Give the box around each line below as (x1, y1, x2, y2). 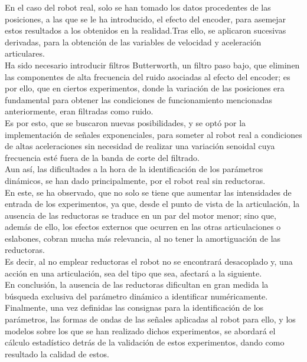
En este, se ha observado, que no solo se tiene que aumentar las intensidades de (5, 186, 292, 198)
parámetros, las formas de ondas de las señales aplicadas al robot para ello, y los (5, 313, 296, 325)
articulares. (5, 47, 45, 60)
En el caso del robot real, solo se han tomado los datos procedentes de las (5, 1, 271, 13)
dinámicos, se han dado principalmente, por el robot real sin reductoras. (5, 174, 266, 186)
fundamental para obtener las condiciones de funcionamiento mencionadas (5, 93, 272, 106)
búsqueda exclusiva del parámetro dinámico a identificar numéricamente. (5, 289, 268, 302)
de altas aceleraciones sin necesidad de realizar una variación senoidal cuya (5, 140, 275, 152)
